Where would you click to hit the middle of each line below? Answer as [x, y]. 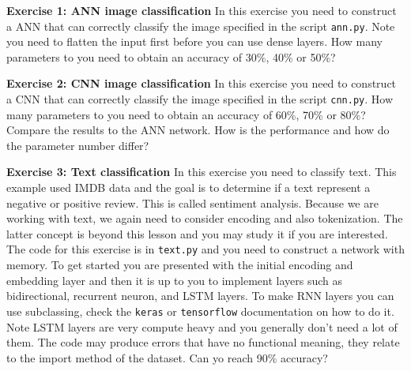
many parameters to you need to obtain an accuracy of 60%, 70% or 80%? [186, 114]
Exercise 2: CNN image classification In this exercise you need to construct [202, 83]
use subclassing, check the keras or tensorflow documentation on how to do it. [200, 311]
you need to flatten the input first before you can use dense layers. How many [195, 41]
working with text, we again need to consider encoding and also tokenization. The [205, 218]
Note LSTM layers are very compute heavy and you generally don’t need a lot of [202, 326]
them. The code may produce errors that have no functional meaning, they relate [203, 342]
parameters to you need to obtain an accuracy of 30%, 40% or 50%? [171, 56]
